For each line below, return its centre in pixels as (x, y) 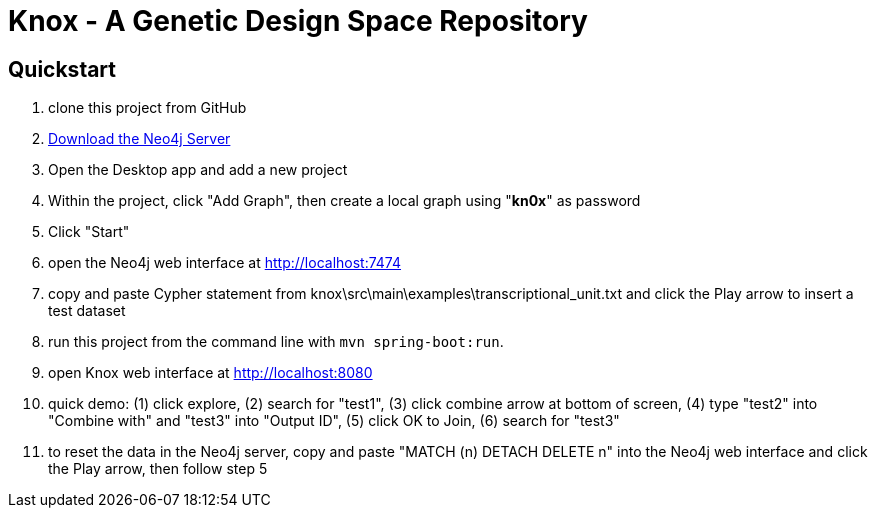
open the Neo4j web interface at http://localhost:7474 (225, 263)
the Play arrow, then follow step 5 (158, 469)
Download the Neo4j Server (139, 139)
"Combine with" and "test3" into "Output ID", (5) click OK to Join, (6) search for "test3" (334, 421)
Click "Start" (89, 232)
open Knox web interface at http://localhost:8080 (210, 373)
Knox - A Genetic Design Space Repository (298, 21)
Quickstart (62, 69)
